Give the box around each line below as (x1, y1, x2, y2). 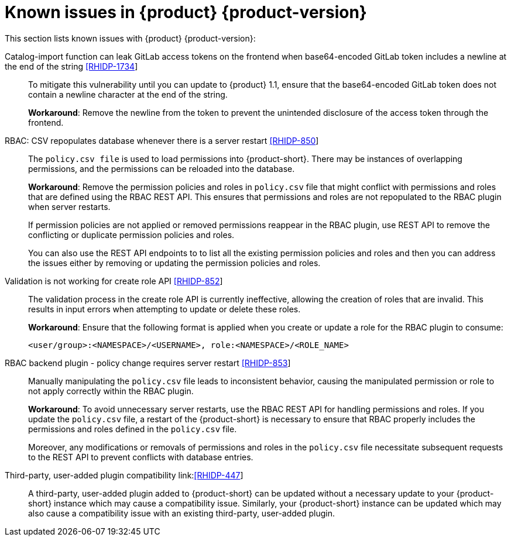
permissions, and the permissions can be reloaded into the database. (28, 163, 295, 174)
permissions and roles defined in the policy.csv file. (28, 423, 237, 434)
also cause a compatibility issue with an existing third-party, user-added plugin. (28, 508, 335, 518)
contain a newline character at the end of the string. (28, 89, 228, 99)
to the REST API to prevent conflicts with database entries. (28, 452, 253, 462)
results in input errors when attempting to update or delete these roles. (28, 304, 301, 314)
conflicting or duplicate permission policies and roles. (28, 229, 235, 240)
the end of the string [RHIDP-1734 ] (5, 61, 138, 71)
